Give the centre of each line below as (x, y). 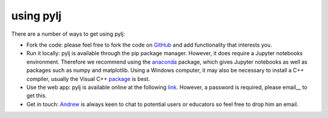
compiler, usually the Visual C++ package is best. (88, 79)
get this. (36, 96)
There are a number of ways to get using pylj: (68, 34)
